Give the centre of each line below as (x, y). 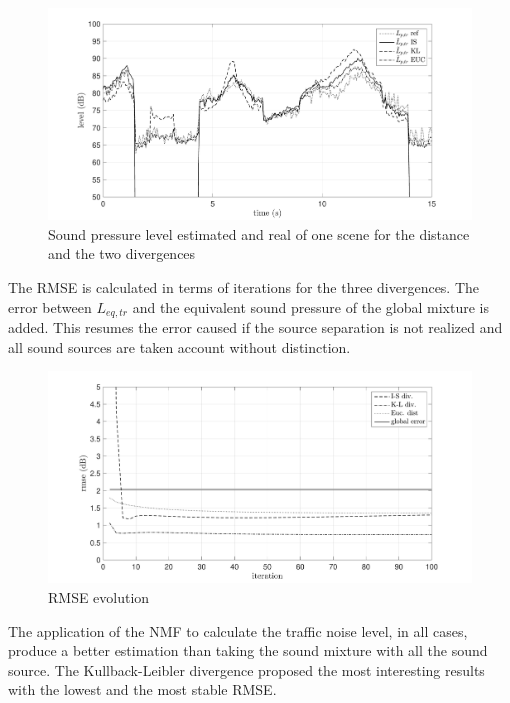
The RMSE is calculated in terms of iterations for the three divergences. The (244, 286)
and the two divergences (122, 253)
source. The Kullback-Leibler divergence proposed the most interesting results (246, 669)
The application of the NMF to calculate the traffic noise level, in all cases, (238, 630)
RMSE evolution (99, 597)
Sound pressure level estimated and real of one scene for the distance (259, 233)
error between (50, 306)
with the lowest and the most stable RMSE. (142, 689)
